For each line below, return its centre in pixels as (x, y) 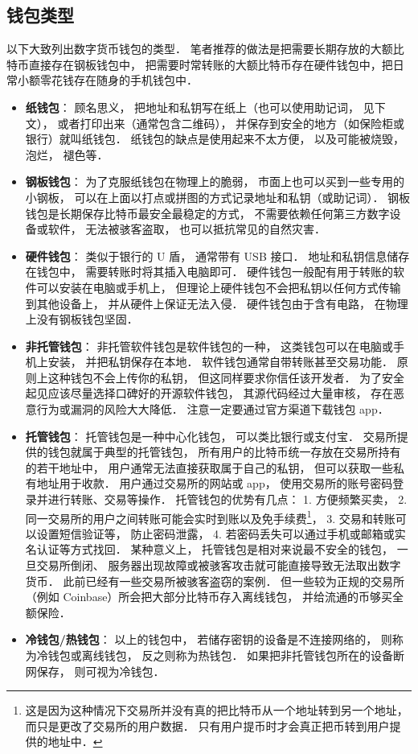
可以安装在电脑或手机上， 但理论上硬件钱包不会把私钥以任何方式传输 (219, 287)
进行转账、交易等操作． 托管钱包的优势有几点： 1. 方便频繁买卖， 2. (227, 499)
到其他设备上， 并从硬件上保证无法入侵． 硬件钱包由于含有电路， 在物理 (217, 303)
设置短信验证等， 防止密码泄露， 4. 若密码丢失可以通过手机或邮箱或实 (221, 533)
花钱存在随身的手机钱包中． (124, 80)
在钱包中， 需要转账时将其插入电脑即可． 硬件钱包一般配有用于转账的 (209, 272)
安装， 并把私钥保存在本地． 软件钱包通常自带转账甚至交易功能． (221, 362)
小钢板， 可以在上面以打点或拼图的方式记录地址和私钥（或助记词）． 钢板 (218, 197)
